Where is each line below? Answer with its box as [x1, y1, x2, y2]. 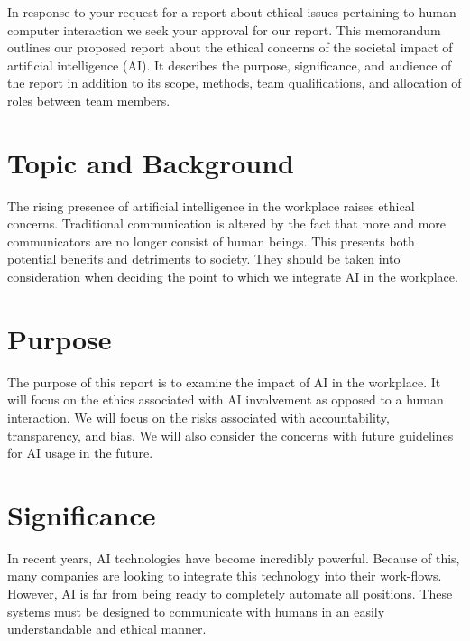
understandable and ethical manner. [7, 619, 207, 638]
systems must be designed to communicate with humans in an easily [7, 601, 385, 620]
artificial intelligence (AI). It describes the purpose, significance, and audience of [7, 55, 452, 74]
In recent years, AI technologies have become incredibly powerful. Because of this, [7, 548, 460, 567]
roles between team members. [7, 90, 170, 109]
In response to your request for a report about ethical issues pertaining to [7, 3, 415, 21]
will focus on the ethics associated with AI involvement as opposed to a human [7, 390, 444, 409]
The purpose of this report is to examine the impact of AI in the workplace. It [7, 372, 441, 391]
